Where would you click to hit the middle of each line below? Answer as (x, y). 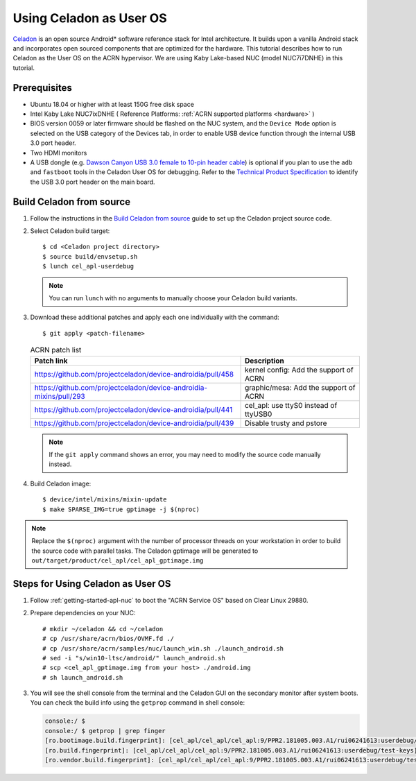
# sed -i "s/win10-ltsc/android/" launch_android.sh (134, 658)
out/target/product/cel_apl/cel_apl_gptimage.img (118, 561)
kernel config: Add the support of (299, 370)
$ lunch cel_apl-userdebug (88, 266)
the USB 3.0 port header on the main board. (93, 182)
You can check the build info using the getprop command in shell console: (138, 703)
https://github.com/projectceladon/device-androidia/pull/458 (134, 374)
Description (264, 361)
